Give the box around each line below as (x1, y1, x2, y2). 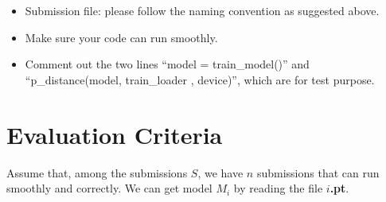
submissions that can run (256, 164, 380, 181)
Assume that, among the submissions (6, 164, 188, 181)
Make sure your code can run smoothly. (25, 29, 218, 45)
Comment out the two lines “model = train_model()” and (25, 56, 310, 72)
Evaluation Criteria (6, 118, 223, 150)
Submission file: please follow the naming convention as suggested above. (25, 2, 380, 18)
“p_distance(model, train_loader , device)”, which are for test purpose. (25, 71, 375, 87)
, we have (197, 164, 244, 181)
